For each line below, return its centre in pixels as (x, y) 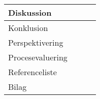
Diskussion (30, 12)
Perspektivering (36, 42)
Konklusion (28, 28)
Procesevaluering (38, 57)
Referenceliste (32, 72)
